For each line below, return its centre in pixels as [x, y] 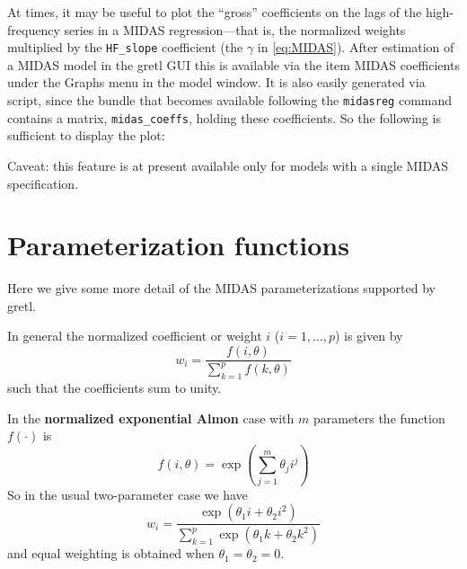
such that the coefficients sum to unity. [115, 388]
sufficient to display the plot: [86, 135]
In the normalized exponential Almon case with [151, 418]
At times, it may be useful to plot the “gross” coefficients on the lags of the [215, 12]
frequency [34, 29]
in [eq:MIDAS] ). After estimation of [356, 47]
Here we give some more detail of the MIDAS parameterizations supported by [221, 288]
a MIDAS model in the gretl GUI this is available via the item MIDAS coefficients [233, 64]
